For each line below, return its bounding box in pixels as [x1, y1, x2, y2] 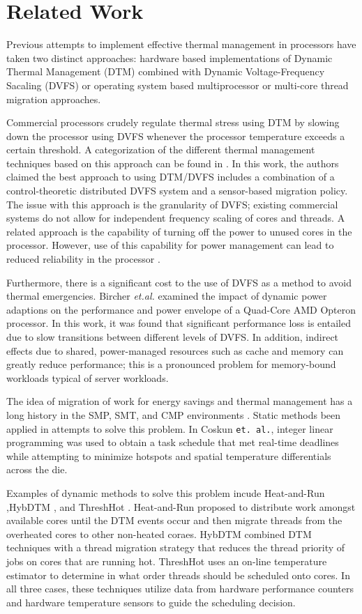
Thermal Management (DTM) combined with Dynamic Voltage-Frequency [6, 64, 325, 79]
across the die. [6, 462, 68, 477]
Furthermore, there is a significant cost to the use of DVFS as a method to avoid [6, 275, 352, 289]
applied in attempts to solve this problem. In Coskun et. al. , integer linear [6, 421, 333, 436]
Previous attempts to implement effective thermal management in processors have [6, 37, 356, 52]
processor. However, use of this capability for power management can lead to [6, 238, 334, 252]
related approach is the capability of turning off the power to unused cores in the [6, 224, 352, 238]
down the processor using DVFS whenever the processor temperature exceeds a [6, 128, 345, 143]
